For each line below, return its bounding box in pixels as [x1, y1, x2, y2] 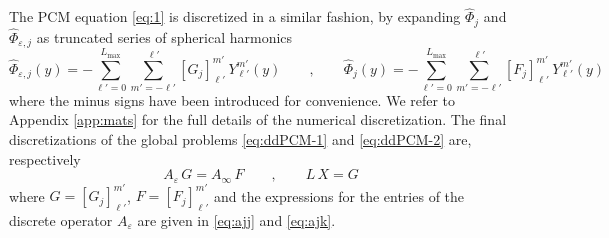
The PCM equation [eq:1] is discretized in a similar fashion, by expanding [9, 6, 461, 27]
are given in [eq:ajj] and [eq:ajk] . [137, 210, 336, 230]
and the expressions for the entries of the [213, 185, 465, 206]
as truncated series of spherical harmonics [36, 26, 293, 47]
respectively [9, 148, 81, 169]
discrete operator [9, 210, 113, 230]
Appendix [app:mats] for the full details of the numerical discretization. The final [9, 109, 507, 130]
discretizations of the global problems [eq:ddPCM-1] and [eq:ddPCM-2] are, [9, 129, 472, 150]
